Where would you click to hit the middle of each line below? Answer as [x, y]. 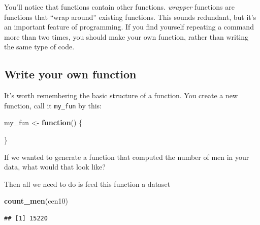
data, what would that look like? [55, 167]
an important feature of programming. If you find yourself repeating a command [129, 27]
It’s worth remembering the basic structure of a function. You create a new [121, 95]
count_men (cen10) [36, 201]
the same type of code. [39, 47]
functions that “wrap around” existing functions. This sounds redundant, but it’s [130, 17]
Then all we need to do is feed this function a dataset [87, 184]
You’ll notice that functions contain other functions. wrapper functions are [119, 7]
